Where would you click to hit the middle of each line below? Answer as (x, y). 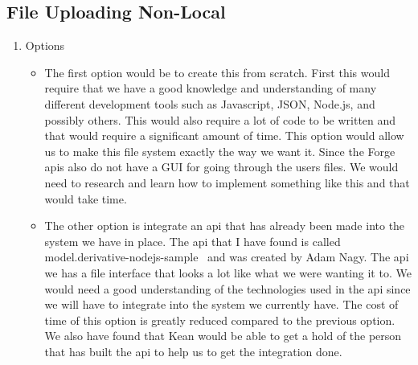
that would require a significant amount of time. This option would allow (224, 135)
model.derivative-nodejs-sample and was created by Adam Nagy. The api (227, 257)
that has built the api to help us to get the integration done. (193, 351)
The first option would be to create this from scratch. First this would (217, 72)
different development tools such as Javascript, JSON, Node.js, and (210, 103)
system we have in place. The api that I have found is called (193, 241)
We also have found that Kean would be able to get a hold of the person (223, 336)
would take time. (86, 198)
